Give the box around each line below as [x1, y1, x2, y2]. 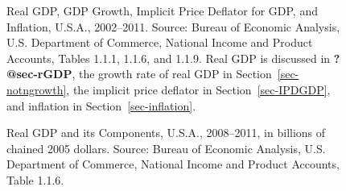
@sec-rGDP [6, 65, 72, 82]
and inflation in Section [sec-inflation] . [6, 97, 196, 114]
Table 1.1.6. [6, 171, 64, 188]
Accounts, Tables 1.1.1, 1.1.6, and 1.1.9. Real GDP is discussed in [6, 49, 331, 66]
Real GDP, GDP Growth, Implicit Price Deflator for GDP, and [6, 2, 318, 19]
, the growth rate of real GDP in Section [72, 65, 272, 82]
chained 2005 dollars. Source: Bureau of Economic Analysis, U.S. [6, 139, 326, 156]
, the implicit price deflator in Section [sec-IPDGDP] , [66, 81, 331, 98]
